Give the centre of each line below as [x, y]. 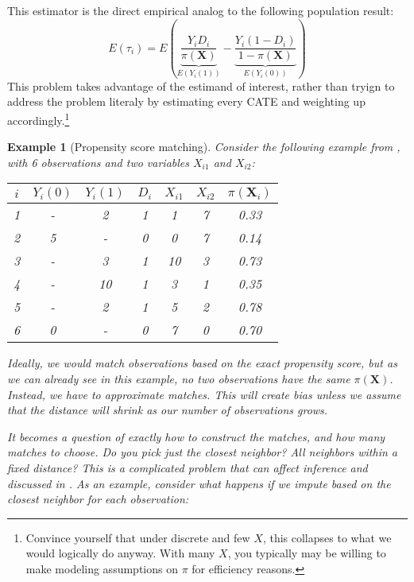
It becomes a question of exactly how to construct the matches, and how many [196, 436]
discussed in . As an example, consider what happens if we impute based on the [199, 483]
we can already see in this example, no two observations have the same [179, 378]
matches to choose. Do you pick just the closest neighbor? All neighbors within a [202, 452]
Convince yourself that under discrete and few [138, 537]
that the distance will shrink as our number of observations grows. [168, 410]
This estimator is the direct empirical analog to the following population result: [201, 10]
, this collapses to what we [327, 537]
